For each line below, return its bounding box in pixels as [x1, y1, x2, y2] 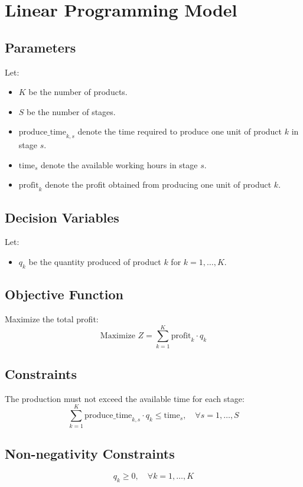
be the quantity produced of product [28, 255, 161, 267]
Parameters [5, 38, 76, 56]
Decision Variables [5, 208, 119, 226]
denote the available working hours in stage [41, 158, 198, 171]
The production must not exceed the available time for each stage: [5, 392, 245, 404]
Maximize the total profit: [5, 312, 99, 325]
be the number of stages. [27, 105, 116, 117]
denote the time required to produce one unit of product [77, 125, 282, 138]
